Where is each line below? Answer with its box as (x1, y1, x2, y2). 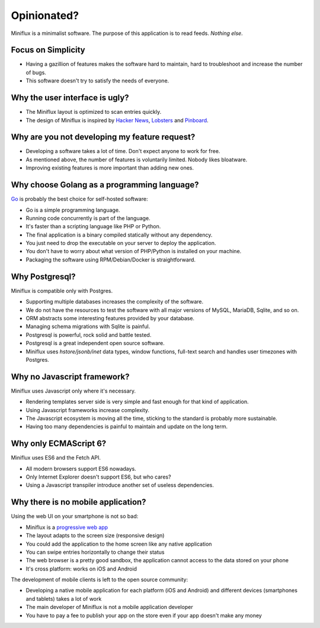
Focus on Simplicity (11, 45, 85, 55)
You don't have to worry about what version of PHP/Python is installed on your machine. (25, 248, 242, 255)
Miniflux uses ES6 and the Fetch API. (11, 454, 101, 461)
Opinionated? (11, 9, 79, 22)
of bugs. (25, 69, 47, 76)
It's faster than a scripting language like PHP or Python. (25, 223, 161, 230)
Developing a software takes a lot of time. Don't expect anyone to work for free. (25, 148, 220, 155)
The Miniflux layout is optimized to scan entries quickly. (25, 109, 162, 116)
